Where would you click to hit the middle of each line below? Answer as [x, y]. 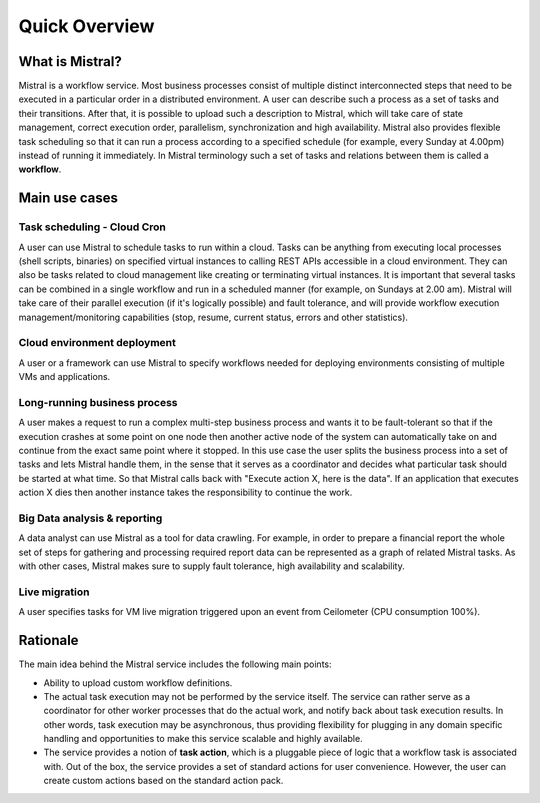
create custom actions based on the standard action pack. [163, 781]
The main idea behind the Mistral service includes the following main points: [175, 664]
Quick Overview [86, 26]
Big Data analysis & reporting [90, 518]
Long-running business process [98, 402]
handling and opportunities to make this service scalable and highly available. [203, 739]
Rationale [48, 640]
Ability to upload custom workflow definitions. [138, 682]
